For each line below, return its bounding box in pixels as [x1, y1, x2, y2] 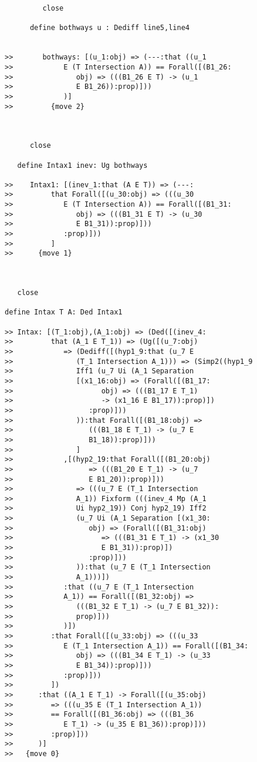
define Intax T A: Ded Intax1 [5, 308, 123, 317]
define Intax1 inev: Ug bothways [17, 161, 148, 170]
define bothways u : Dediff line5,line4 [29, 24, 190, 32]
